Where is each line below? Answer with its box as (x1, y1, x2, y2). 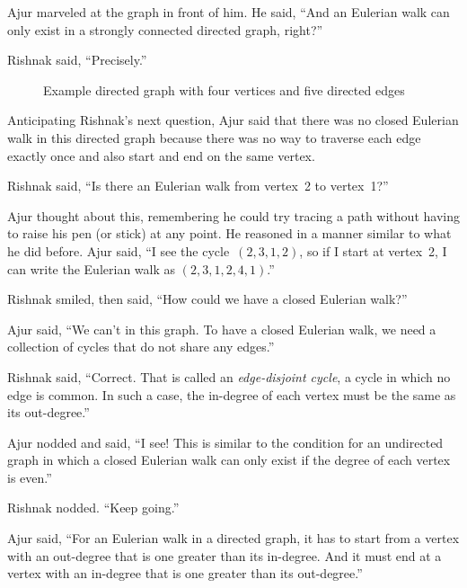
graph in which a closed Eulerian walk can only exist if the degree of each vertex (7, 450, 451, 469)
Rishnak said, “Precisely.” (7, 50, 147, 69)
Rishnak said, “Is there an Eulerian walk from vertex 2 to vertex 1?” (7, 176, 389, 195)
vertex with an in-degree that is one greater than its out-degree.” (7, 564, 363, 583)
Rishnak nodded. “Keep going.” (7, 498, 180, 517)
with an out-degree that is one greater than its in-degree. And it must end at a (7, 546, 442, 565)
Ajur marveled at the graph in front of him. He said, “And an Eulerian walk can (7, 3, 450, 21)
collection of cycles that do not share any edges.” (7, 337, 275, 356)
